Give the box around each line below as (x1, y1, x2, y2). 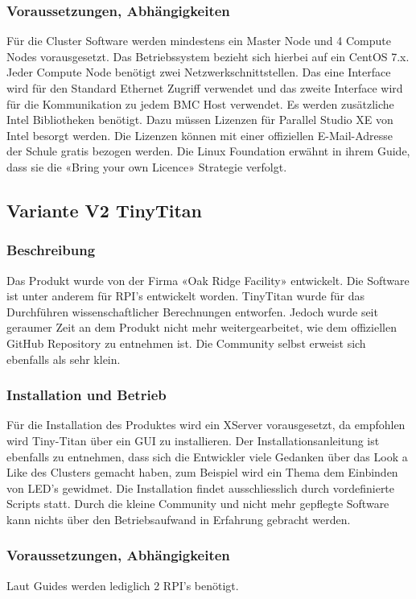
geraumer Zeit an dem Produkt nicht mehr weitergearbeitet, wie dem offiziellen (6, 319, 397, 336)
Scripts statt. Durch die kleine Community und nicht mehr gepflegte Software (6, 495, 389, 512)
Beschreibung (6, 240, 96, 260)
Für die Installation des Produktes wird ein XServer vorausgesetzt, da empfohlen (6, 416, 406, 433)
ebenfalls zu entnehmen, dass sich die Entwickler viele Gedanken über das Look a (6, 448, 408, 465)
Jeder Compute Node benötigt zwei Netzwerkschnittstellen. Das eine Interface (6, 64, 391, 81)
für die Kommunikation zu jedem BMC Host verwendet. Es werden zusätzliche (6, 95, 394, 112)
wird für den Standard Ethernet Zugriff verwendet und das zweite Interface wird (6, 80, 403, 96)
